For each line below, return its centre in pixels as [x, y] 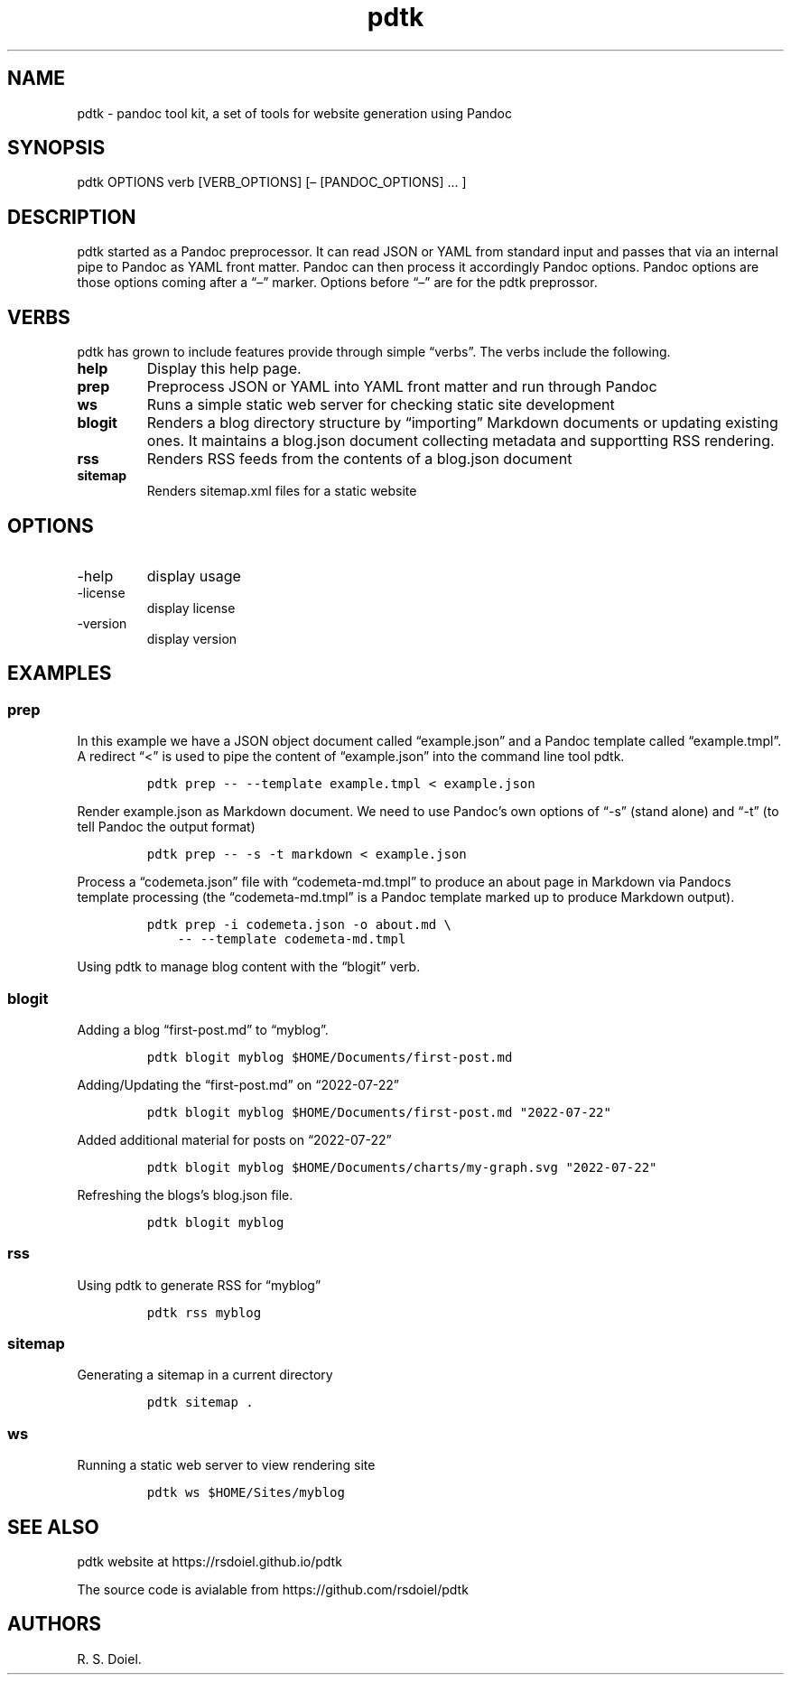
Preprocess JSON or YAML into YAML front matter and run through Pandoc [402, 387]
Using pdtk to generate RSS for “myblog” [199, 1285]
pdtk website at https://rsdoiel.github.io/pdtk [209, 1562]
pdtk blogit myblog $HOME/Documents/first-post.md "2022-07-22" [379, 1112]
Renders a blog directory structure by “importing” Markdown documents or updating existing [462, 423]
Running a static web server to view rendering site [226, 1465]
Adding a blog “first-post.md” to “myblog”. [203, 1029]
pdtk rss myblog [204, 1312]
